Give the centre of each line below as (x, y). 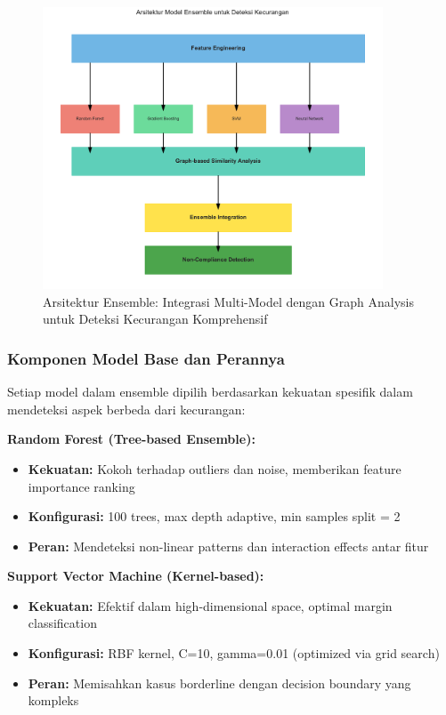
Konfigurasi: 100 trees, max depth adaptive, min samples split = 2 (214, 516)
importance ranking (81, 486)
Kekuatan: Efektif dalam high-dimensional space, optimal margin (210, 605)
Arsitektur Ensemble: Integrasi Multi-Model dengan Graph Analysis (228, 301)
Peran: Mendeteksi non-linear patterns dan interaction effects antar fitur (228, 546)
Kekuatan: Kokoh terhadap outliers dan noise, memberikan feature (215, 468)
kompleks (53, 700)
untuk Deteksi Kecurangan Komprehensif (155, 319)
